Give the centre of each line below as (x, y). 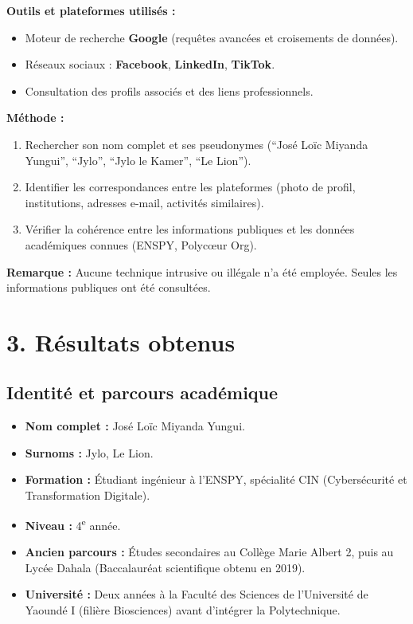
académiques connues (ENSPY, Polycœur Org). (141, 244)
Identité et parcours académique (142, 392)
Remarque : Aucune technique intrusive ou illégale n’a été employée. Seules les (202, 271)
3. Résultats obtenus (121, 341)
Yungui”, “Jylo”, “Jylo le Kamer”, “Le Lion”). (138, 160)
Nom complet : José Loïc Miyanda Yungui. (135, 426)
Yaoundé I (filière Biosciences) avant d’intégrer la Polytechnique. (183, 609)
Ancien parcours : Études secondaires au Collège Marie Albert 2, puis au (209, 551)
